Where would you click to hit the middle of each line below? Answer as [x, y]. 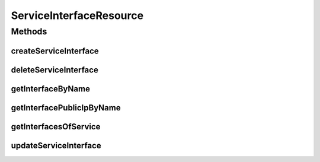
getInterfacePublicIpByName [66, 108]
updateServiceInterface [56, 145]
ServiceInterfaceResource [77, 15]
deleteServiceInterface [55, 70]
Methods [29, 31]
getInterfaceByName [50, 89]
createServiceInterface [55, 51]
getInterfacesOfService [56, 127]
